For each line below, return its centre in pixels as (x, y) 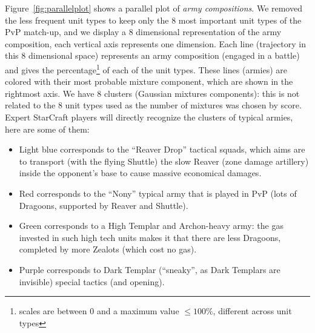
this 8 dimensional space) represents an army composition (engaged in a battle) (152, 55)
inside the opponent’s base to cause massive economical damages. (140, 173)
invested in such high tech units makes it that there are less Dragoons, (150, 237)
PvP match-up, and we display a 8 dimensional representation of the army (143, 32)
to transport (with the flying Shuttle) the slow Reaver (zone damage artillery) (164, 161)
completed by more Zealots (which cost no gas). (108, 249)
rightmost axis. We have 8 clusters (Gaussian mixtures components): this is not (152, 93)
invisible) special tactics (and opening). (92, 281)
